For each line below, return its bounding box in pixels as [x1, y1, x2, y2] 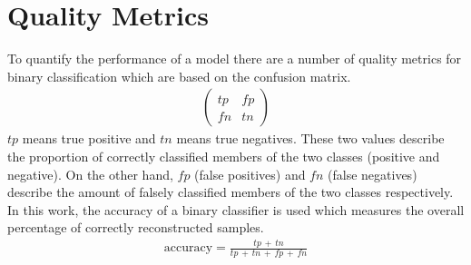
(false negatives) [328, 164, 417, 183]
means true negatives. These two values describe [176, 129, 445, 148]
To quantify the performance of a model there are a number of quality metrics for [7, 49, 462, 68]
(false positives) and [194, 164, 306, 183]
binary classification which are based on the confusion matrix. [7, 66, 351, 85]
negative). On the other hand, [7, 164, 173, 183]
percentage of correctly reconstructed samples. [7, 218, 264, 237]
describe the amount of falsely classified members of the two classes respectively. [7, 182, 454, 201]
